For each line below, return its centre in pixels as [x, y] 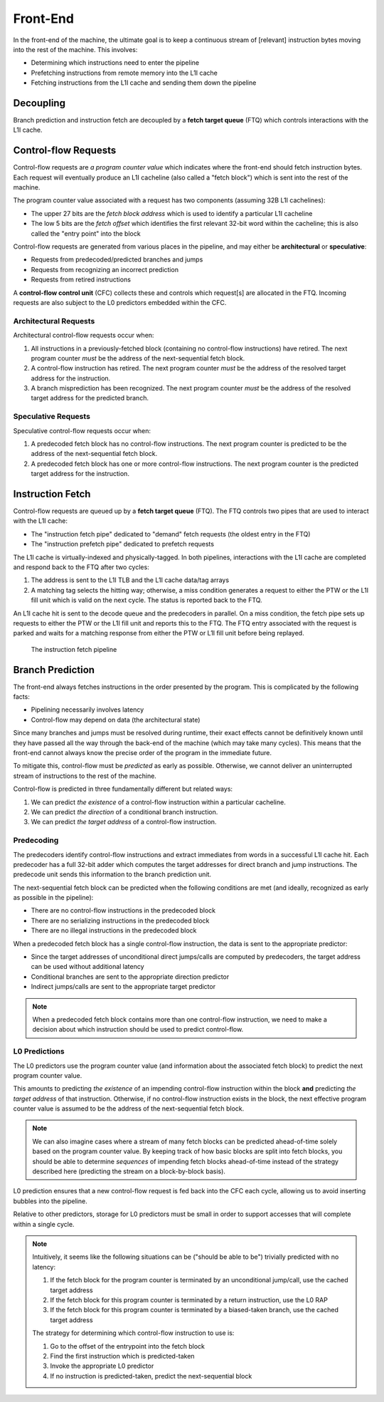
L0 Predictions [39, 1051]
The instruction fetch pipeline [74, 649]
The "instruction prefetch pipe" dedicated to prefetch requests [123, 544]
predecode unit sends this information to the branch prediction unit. [112, 874]
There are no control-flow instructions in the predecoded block [123, 910]
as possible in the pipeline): [53, 898]
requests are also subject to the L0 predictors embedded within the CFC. [120, 302]
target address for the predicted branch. [90, 398]
